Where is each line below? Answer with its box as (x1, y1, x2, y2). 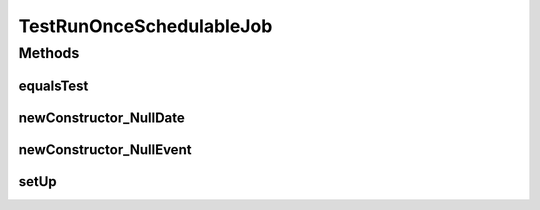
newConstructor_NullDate (18, 109, 185, 126)
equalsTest (18, 77, 89, 94)
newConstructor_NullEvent (18, 141, 192, 158)
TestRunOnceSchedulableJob (18, 15, 273, 37)
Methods (18, 44, 80, 62)
